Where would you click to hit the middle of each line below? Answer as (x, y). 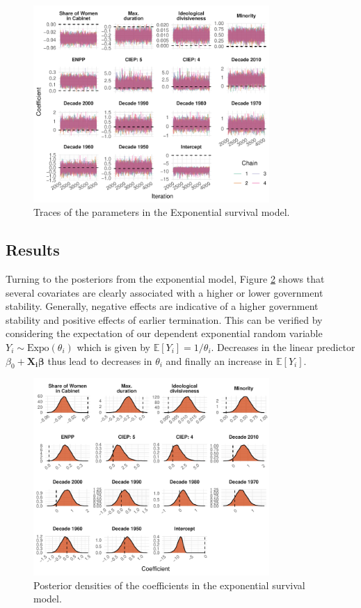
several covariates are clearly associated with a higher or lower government (165, 292)
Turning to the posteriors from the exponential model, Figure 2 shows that (165, 279)
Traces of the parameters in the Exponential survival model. (162, 212)
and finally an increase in (219, 360)
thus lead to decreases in (100, 360)
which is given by (113, 347)
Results (33, 250)
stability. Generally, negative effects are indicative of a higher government (162, 306)
